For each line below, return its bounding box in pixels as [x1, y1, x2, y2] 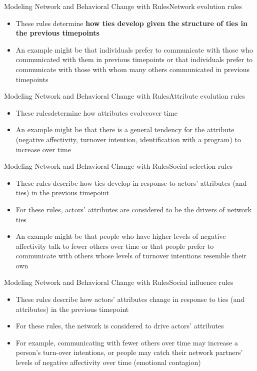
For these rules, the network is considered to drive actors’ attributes [15, 320, 224, 331]
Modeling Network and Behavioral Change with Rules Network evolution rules [4, 1, 242, 11]
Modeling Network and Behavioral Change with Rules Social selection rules [4, 161, 232, 171]
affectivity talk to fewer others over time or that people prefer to [15, 240, 214, 251]
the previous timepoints [15, 28, 99, 38]
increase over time [15, 144, 71, 154]
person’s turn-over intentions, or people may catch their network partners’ [15, 347, 243, 357]
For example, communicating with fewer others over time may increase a [15, 337, 238, 347]
